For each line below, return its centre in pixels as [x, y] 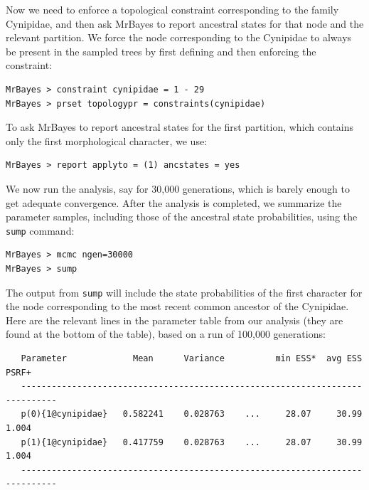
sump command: [40, 230]
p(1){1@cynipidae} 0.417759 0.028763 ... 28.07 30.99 [192, 442]
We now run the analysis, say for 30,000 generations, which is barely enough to [178, 188]
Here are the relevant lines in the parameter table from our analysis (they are [175, 320]
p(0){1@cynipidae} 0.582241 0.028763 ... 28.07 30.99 [192, 414]
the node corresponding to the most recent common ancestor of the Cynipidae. [177, 306]
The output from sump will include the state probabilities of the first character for [184, 292]
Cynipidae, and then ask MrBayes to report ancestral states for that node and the [185, 23]
